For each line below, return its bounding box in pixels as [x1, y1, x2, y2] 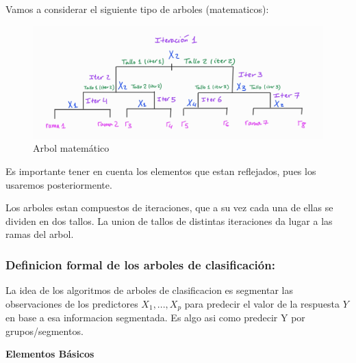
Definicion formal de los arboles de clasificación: [5, 256, 275, 273]
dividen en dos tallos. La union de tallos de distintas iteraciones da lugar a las [5, 213, 333, 228]
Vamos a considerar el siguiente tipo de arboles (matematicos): [5, 2, 269, 16]
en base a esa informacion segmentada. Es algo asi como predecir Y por [5, 310, 305, 325]
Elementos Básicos [5, 347, 94, 361]
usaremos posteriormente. [5, 177, 112, 191]
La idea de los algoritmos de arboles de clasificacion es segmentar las [5, 283, 293, 297]
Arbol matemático [33, 141, 110, 155]
